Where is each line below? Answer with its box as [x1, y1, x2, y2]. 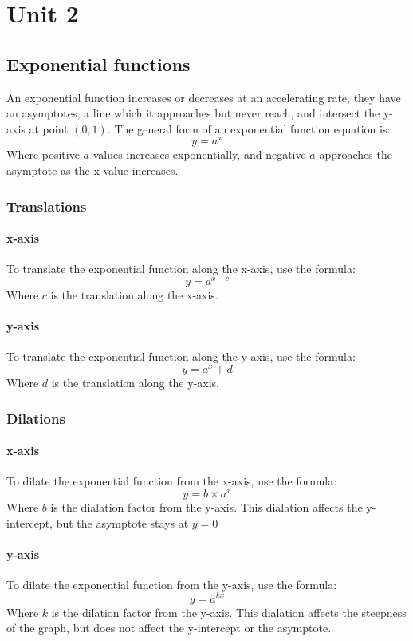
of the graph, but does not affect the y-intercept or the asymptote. [6, 619, 332, 636]
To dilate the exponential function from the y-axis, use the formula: [6, 576, 337, 592]
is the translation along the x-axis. [50, 286, 218, 303]
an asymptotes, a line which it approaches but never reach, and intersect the [6, 105, 380, 121]
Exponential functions [6, 51, 191, 76]
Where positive [6, 146, 80, 163]
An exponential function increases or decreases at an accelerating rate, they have [6, 89, 401, 105]
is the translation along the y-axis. [51, 374, 219, 390]
